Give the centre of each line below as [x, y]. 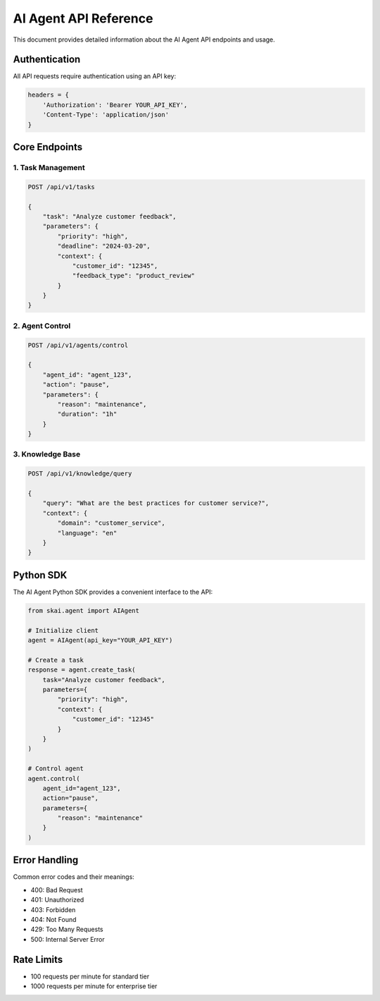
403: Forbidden [53, 909]
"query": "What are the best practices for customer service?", [156, 503]
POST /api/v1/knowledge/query [80, 474]
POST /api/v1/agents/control [78, 345]
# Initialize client [63, 630]
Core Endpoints [48, 147]
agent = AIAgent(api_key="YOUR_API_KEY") [100, 641]
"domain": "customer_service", [111, 523]
